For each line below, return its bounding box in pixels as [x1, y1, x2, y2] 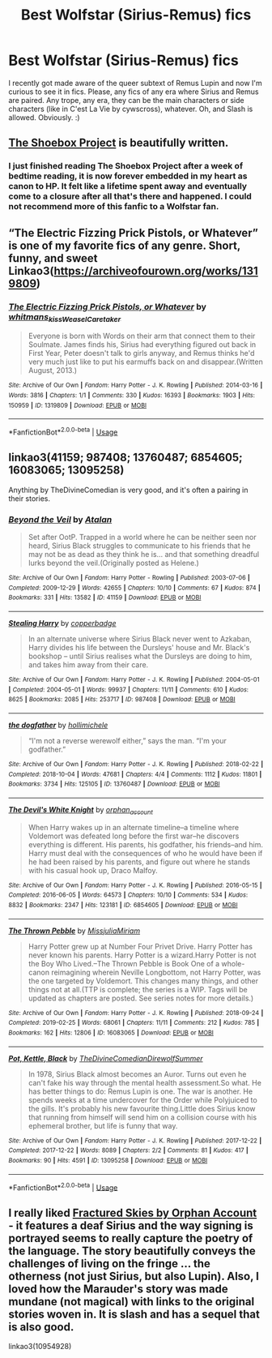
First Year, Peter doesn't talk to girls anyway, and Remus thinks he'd [28, 349, 255, 358]
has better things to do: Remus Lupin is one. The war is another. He [28, 1086, 253, 1096]
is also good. [8, 1320, 74, 1334]
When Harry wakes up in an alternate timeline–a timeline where [28, 822, 240, 832]
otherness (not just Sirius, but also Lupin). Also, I [8, 1269, 259, 1283]
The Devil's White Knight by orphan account [8, 804, 154, 816]
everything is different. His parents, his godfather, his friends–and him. [28, 839, 264, 849]
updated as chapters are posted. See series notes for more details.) [28, 993, 254, 1003]
